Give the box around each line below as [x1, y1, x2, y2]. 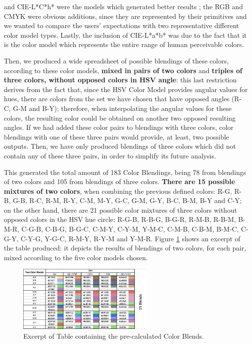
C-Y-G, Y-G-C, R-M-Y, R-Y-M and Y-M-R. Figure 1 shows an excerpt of [20, 233, 240, 243]
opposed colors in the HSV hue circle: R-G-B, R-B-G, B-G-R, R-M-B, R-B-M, [4, 214, 236, 224]
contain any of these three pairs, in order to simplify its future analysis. [4, 150, 216, 160]
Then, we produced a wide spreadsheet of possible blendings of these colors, [4, 55, 229, 65]
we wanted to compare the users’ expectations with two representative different [4, 20, 239, 31]
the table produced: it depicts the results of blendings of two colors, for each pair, [4, 243, 246, 253]
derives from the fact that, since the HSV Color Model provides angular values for [4, 84, 248, 94]
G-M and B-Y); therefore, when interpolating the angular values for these [13, 103, 232, 113]
